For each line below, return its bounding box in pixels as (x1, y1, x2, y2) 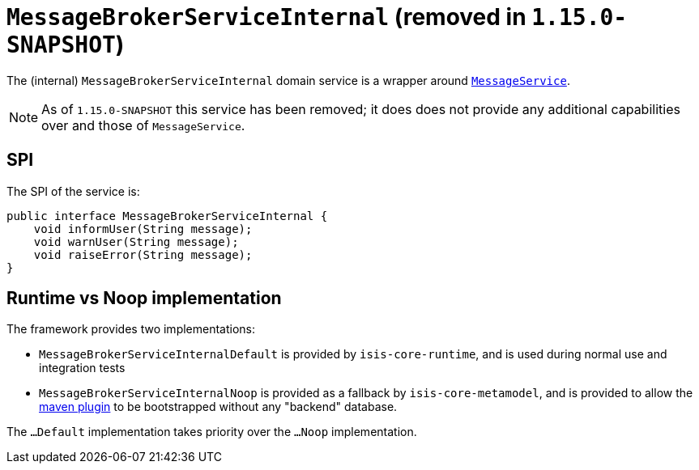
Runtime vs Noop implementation (6, 288, 282, 309)
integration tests (39, 361, 126, 375)
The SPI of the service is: (6, 184, 140, 198)
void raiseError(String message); (33, 248, 253, 261)
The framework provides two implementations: (6, 322, 256, 337)
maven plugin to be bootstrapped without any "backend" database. (39, 400, 398, 414)
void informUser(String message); (33, 222, 253, 235)
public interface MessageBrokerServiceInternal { (6, 209, 328, 222)
